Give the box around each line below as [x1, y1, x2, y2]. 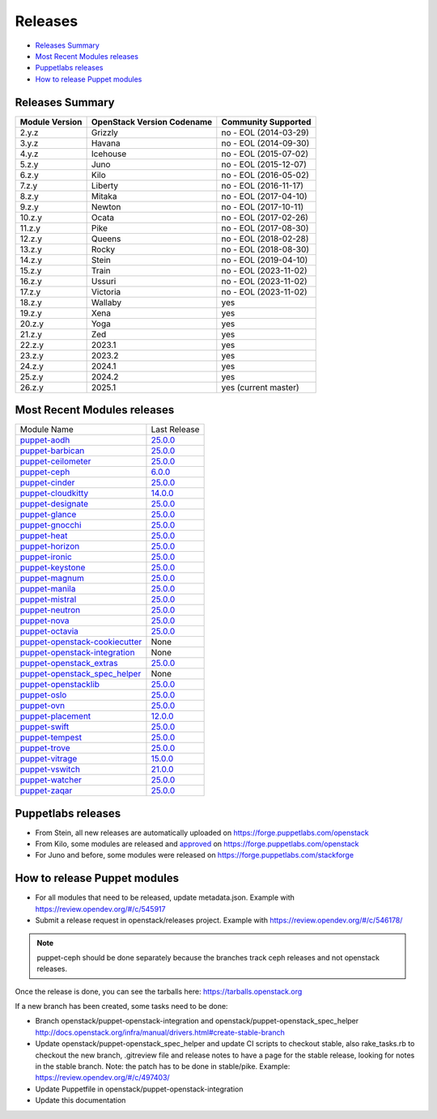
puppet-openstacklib [19, 679, 100, 690]
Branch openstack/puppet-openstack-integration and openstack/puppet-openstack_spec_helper [35, 1016, 359, 1026]
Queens [91, 233, 121, 244]
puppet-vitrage [19, 753, 78, 765]
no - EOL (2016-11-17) [221, 180, 303, 191]
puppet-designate [19, 498, 89, 510]
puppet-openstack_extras [19, 658, 119, 669]
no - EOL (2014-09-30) [221, 138, 310, 149]
